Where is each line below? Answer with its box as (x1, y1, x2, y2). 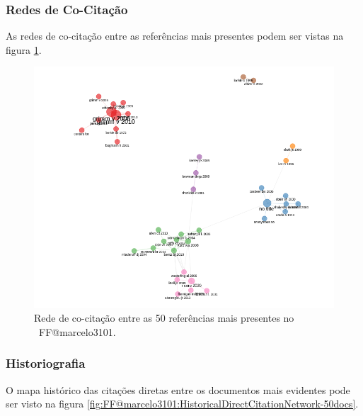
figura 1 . (6, 42, 42, 57)
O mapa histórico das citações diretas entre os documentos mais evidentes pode (6, 382, 350, 397)
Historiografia (6, 354, 86, 372)
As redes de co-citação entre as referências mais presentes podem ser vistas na (6, 28, 344, 43)
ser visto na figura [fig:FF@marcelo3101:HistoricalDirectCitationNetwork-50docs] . (6, 396, 359, 411)
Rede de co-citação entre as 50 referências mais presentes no (34, 310, 294, 325)
